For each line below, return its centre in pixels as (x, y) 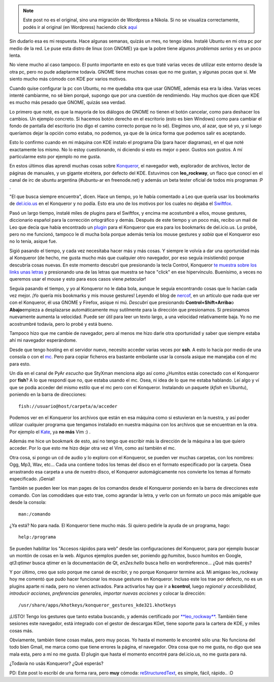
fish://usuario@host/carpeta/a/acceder (68, 406)
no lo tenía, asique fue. (33, 242)
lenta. (15, 55)
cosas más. (21, 630)
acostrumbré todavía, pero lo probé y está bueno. (61, 324)
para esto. (20, 364)
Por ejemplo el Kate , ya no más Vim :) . (50, 432)
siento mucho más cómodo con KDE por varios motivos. (68, 79)
